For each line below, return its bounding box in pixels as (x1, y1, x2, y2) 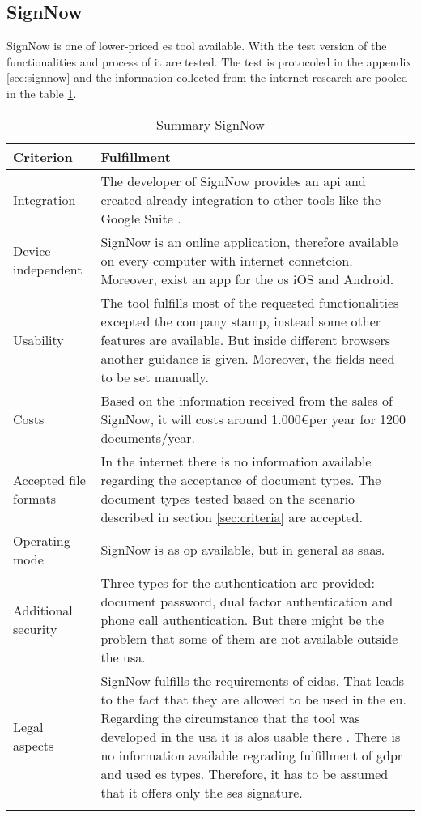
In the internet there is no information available (100, 451, 372, 470)
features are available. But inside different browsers (100, 330, 391, 349)
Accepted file (13, 470, 86, 489)
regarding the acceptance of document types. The (100, 470, 381, 489)
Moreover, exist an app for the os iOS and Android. (100, 269, 394, 288)
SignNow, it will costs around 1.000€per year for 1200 (100, 409, 406, 428)
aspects (13, 736, 54, 755)
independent (13, 260, 83, 279)
